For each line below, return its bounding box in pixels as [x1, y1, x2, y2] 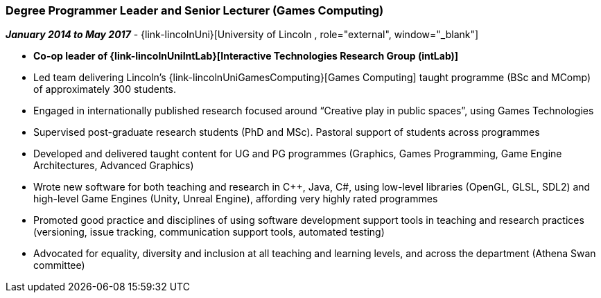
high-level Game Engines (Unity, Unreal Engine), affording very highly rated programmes [33, 193, 438, 205]
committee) [33, 259, 85, 272]
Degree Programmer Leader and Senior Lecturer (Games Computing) [6, 3, 384, 17]
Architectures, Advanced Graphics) [33, 159, 194, 172]
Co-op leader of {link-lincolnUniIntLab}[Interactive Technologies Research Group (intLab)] [33, 50, 459, 62]
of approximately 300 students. [33, 83, 177, 96]
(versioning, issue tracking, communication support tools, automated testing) [33, 226, 385, 238]
